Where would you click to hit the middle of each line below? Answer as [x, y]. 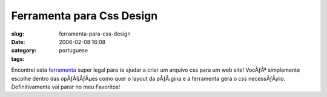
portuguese [73, 51]
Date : [18, 42]
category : [24, 51]
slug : [18, 34]
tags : [18, 59]
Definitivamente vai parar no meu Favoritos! [66, 87]
